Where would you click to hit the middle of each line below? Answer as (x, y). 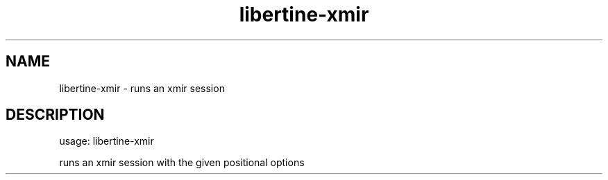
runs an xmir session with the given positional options (182, 163)
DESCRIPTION (55, 115)
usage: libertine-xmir (107, 141)
